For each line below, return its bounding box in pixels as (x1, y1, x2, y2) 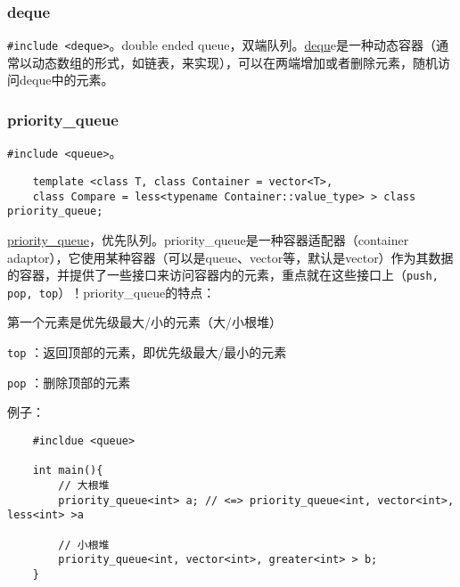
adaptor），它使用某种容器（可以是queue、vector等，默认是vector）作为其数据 (7, 248, 454, 266)
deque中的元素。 (19, 70, 114, 89)
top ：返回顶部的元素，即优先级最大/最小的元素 (7, 343, 287, 361)
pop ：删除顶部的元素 (7, 372, 131, 391)
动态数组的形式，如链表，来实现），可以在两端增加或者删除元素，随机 (31, 53, 438, 71)
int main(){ (32, 464, 103, 477)
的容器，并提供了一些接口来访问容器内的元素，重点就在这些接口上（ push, (7, 265, 439, 284)
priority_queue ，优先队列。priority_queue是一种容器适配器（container (7, 230, 409, 249)
